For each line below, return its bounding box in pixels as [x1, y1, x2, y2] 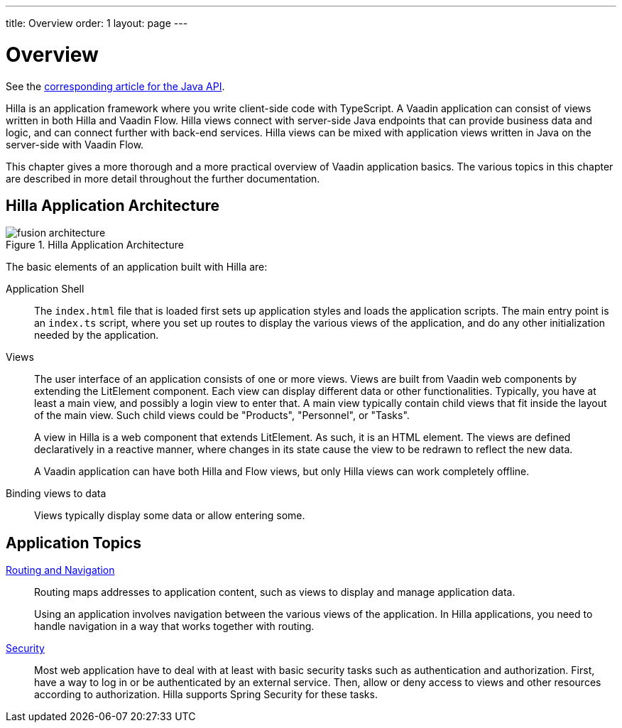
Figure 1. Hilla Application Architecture [6, 239, 184, 251]
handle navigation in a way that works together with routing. [34, 620, 315, 633]
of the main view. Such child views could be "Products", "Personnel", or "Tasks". [34, 409, 410, 422]
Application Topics [6, 533, 141, 552]
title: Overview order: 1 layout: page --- [6, 17, 188, 29]
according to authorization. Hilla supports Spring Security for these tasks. [34, 688, 378, 701]
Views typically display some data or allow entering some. [34, 509, 305, 522]
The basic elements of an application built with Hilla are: [6, 261, 268, 273]
